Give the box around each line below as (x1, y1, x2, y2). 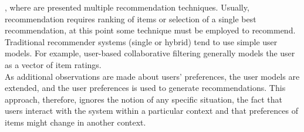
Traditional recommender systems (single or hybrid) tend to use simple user (5, 35, 278, 48)
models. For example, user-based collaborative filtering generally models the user (5, 47, 295, 59)
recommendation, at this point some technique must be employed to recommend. (5, 24, 296, 36)
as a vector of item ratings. (5, 58, 102, 70)
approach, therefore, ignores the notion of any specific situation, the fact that (5, 93, 282, 105)
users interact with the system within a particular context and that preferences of (5, 104, 298, 117)
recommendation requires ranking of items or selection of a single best (5, 12, 256, 25)
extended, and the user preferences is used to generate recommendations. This (5, 82, 286, 94)
